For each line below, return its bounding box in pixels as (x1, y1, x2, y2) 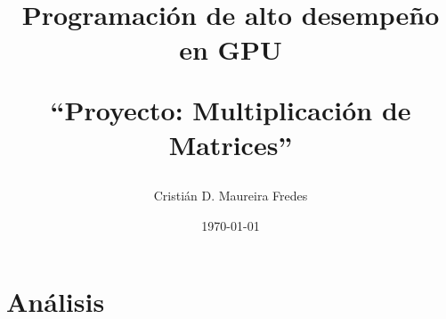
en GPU (179, 31, 282, 68)
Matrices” (168, 126, 293, 162)
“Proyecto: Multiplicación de (50, 91, 411, 127)
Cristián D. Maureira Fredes (153, 185, 308, 204)
